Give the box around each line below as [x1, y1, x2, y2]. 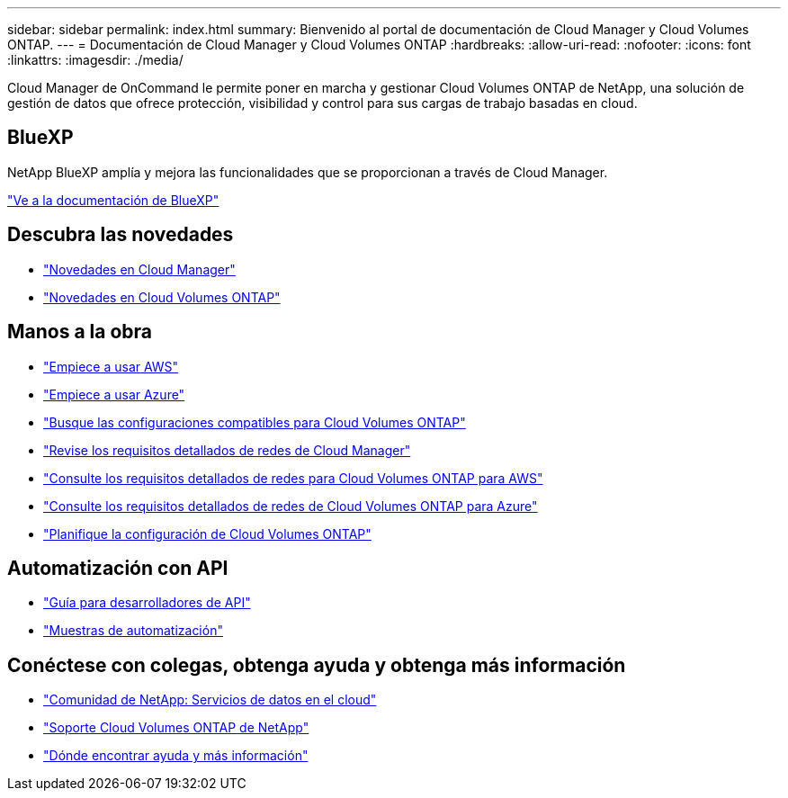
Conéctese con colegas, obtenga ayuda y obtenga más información [7, 653, 626, 677]
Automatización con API [7, 556, 228, 579]
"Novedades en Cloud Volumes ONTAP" [43, 289, 281, 305]
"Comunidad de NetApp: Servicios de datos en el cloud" [43, 692, 377, 708]
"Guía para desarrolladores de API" [43, 595, 251, 611]
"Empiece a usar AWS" [43, 358, 179, 374]
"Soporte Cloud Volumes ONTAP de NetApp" [43, 720, 309, 736]
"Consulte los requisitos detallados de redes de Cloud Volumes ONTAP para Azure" [43, 498, 538, 514]
